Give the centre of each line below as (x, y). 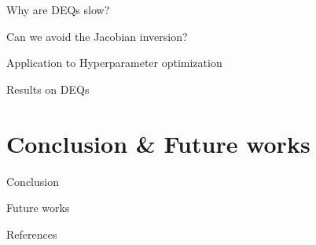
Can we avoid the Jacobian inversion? (97, 36)
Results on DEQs (48, 89)
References (32, 234)
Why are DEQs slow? (58, 9)
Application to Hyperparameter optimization (114, 63)
